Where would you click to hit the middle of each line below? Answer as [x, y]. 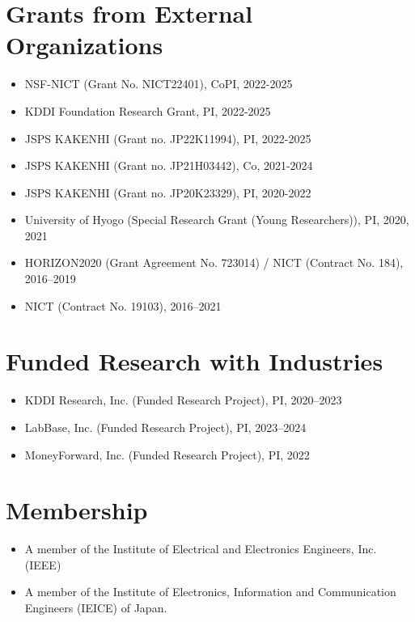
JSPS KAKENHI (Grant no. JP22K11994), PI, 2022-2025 [168, 138]
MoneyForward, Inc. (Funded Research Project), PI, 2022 [167, 454]
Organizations [85, 45]
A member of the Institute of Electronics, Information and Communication [210, 592]
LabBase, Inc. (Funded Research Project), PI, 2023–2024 [165, 427]
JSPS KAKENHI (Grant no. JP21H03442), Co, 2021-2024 [169, 165]
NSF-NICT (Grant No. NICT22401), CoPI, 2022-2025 [159, 84]
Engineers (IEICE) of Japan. [96, 608]
